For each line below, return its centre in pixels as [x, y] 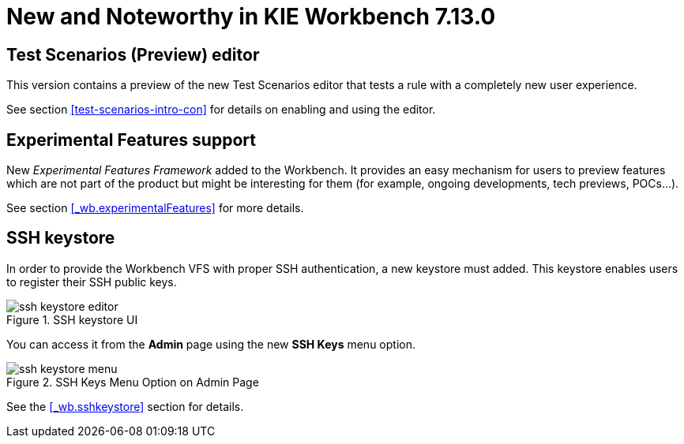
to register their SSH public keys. [92, 282]
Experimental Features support [131, 140]
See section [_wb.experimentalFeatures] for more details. [155, 208]
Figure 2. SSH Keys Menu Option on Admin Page [133, 382]
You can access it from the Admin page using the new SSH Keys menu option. [211, 344]
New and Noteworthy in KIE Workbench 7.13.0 [251, 17]
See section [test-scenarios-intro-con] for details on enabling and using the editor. [221, 110]
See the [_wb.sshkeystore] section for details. [125, 406]
